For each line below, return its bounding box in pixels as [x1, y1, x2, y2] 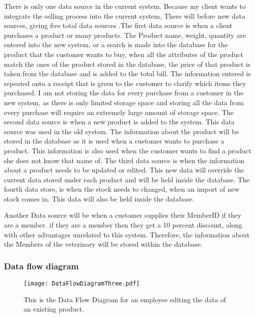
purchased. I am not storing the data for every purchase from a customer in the [4, 87, 244, 98]
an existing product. [24, 304, 85, 314]
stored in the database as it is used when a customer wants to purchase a [4, 136, 225, 146]
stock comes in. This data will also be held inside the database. [4, 193, 194, 203]
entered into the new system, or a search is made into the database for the [4, 39, 228, 50]
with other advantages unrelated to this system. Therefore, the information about [4, 229, 250, 239]
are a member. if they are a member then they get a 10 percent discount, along [4, 220, 242, 230]
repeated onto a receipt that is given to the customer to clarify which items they [4, 78, 246, 88]
